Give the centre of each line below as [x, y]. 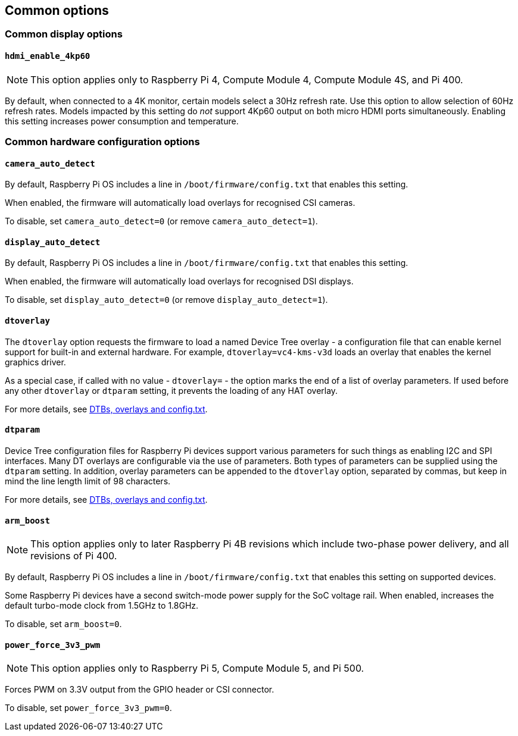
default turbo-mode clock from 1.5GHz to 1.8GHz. [102, 606]
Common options [57, 10]
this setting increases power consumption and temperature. [122, 121]
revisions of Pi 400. [74, 556]
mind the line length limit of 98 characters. [88, 481]
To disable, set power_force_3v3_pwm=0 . [88, 708]
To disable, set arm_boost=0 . [63, 624]
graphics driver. [35, 362]
